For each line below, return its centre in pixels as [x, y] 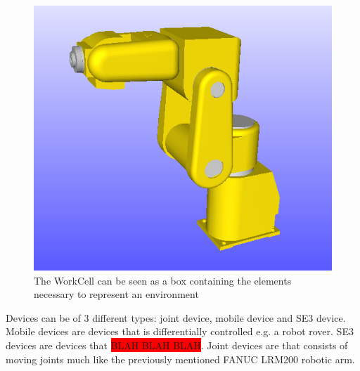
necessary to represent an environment [116, 294]
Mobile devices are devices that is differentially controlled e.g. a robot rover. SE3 [180, 331]
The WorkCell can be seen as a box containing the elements [163, 280]
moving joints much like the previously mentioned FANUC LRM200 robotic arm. [180, 359]
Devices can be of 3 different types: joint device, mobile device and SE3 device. [176, 317]
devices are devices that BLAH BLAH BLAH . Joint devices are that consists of [177, 345]
